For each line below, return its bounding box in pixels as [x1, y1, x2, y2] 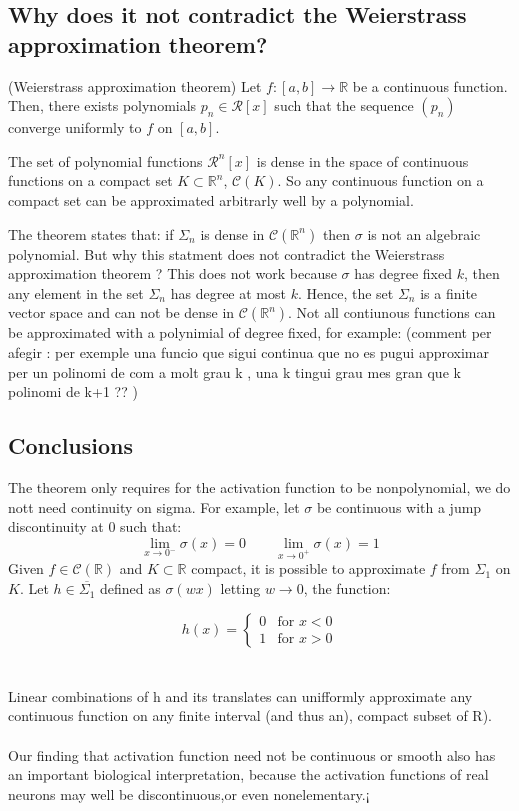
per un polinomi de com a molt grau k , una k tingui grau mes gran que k [8, 361, 461, 382]
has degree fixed [354, 263, 452, 284]
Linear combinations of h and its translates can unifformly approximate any [8, 685, 473, 706]
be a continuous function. [352, 75, 508, 96]
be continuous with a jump [316, 496, 482, 517]
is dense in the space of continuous [256, 150, 469, 171]
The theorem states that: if [8, 223, 174, 244]
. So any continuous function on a [277, 170, 484, 191]
